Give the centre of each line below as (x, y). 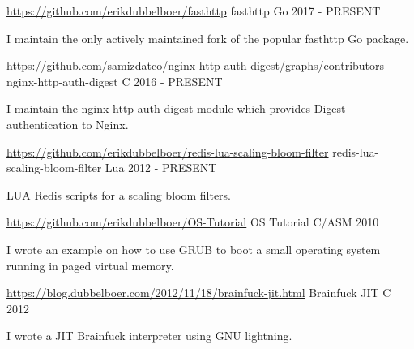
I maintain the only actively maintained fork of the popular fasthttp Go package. (208, 38)
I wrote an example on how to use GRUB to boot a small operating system (194, 249)
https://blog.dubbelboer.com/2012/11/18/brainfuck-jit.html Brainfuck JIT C (199, 293)
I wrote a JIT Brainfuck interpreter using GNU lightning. (149, 336)
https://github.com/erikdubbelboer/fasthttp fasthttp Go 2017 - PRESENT (194, 11)
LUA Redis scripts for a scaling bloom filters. (119, 194)
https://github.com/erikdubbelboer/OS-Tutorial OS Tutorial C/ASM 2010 (193, 222)
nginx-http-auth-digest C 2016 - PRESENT (115, 81)
